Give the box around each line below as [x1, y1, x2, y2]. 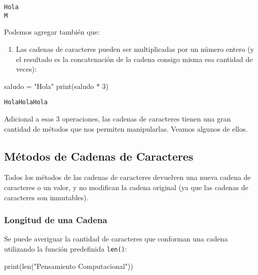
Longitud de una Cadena [4, 213, 107, 226]
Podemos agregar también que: [4, 26, 100, 37]
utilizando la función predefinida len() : [4, 243, 127, 254]
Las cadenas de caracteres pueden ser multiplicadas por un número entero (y [16, 43, 254, 54]
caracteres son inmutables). [4, 192, 89, 202]
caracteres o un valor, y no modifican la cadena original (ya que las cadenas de [4, 181, 248, 192]
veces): [16, 64, 37, 74]
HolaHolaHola [4, 99, 48, 106]
